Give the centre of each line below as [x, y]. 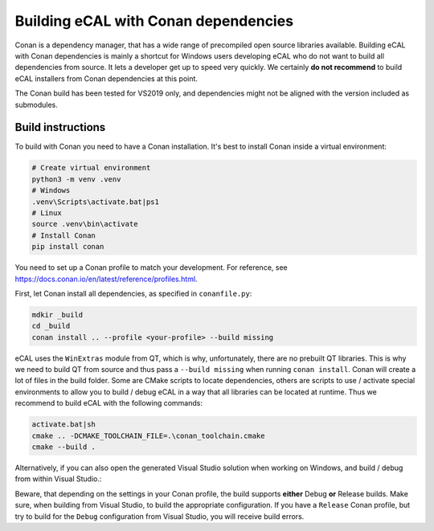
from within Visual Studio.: [58, 479]
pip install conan [68, 247]
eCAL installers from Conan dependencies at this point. [106, 78]
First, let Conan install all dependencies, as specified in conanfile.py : [133, 293]
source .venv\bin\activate [85, 224]
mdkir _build [57, 315]
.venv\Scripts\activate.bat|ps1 [96, 202]
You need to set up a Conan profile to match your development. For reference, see [151, 268]
